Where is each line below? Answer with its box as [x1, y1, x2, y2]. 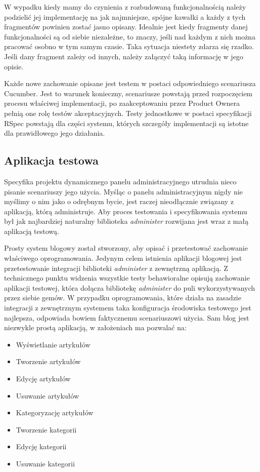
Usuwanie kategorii [16, 458, 75, 468]
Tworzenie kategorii [16, 424, 77, 435]
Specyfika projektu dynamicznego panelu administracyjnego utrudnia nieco [4, 176, 237, 186]
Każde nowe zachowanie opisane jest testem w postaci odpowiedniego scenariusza [4, 78, 256, 89]
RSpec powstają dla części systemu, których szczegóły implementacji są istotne [4, 117, 249, 128]
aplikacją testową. [4, 225, 59, 236]
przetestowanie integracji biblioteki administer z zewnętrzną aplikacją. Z [4, 262, 228, 273]
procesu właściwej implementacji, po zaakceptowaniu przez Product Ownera [4, 98, 240, 108]
